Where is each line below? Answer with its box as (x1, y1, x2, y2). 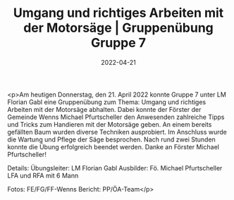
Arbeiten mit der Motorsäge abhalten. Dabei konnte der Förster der (7, 105, 202, 113)
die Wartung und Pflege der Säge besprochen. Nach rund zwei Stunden (7, 135, 216, 144)
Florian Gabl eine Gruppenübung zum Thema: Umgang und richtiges (7, 97, 207, 106)
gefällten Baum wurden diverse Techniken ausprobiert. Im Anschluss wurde (7, 127, 228, 136)
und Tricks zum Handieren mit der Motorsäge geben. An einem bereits (7, 120, 212, 128)
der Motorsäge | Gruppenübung (23, 20, 214, 36)
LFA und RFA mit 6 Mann (7, 171, 79, 180)
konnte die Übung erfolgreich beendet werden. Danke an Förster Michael (7, 142, 220, 151)
